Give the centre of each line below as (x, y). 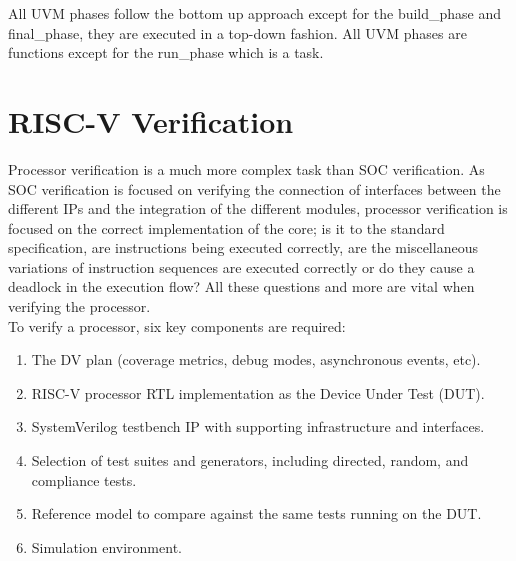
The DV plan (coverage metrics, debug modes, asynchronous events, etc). (256, 359)
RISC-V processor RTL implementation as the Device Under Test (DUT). (258, 392)
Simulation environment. (106, 546)
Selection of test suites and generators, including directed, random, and (250, 460)
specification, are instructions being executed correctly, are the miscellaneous (243, 247)
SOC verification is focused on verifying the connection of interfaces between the (254, 188)
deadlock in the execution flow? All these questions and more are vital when (241, 286)
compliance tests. (84, 479)
